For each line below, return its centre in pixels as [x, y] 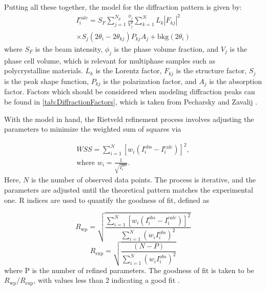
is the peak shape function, [47, 81]
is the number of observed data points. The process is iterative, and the [143, 180]
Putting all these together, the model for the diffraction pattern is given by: [123, 7]
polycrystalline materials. [44, 70]
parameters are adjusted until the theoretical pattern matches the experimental [129, 190]
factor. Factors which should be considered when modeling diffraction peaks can [130, 91]
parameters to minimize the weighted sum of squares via [93, 129]
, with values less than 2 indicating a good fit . [107, 280]
